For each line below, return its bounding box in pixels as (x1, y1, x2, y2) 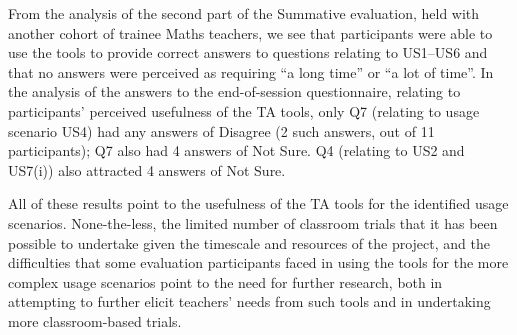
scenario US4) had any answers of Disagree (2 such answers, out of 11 (8, 120, 435, 141)
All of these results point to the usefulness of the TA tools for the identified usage (8, 193, 509, 214)
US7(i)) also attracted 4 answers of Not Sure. (8, 159, 286, 180)
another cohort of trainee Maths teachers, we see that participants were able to (8, 22, 493, 43)
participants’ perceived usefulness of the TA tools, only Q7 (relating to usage (8, 100, 480, 121)
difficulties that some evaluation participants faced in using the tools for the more (8, 252, 509, 273)
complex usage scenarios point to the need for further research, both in (8, 271, 443, 292)
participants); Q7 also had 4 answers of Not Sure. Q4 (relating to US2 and (8, 140, 465, 161)
